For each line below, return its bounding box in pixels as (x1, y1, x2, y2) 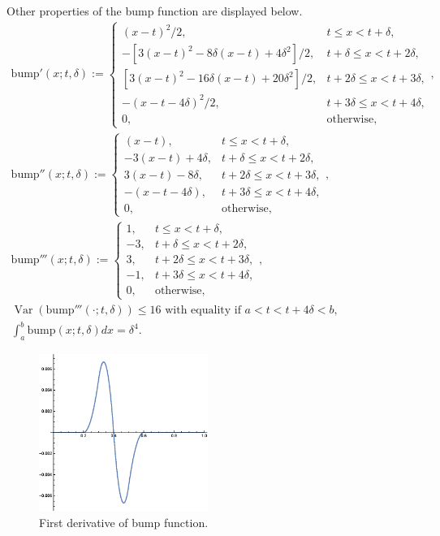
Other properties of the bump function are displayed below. (6, 2, 303, 19)
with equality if (165, 304, 241, 316)
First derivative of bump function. (39, 514, 209, 531)
